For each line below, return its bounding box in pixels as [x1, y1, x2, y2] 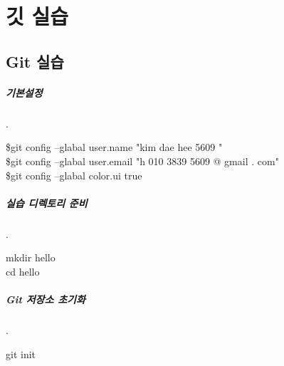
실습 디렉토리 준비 [6, 195, 88, 210]
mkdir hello [6, 250, 56, 265]
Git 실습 [6, 50, 64, 72]
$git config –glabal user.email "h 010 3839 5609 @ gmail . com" [6, 153, 279, 168]
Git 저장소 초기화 [6, 292, 85, 307]
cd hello [6, 263, 40, 278]
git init [6, 346, 36, 361]
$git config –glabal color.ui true [6, 167, 142, 182]
